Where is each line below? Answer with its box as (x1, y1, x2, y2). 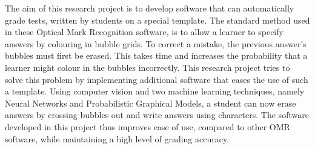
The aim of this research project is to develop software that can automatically (5, 2, 294, 14)
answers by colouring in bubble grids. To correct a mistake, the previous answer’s (5, 37, 307, 50)
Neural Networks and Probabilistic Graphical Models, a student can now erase (5, 96, 296, 109)
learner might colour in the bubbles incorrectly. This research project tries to (5, 61, 290, 73)
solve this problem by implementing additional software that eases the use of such (5, 73, 308, 85)
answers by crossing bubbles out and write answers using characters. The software (5, 108, 309, 121)
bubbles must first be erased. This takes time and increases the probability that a (5, 49, 308, 62)
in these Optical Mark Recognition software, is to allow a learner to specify (5, 25, 283, 38)
